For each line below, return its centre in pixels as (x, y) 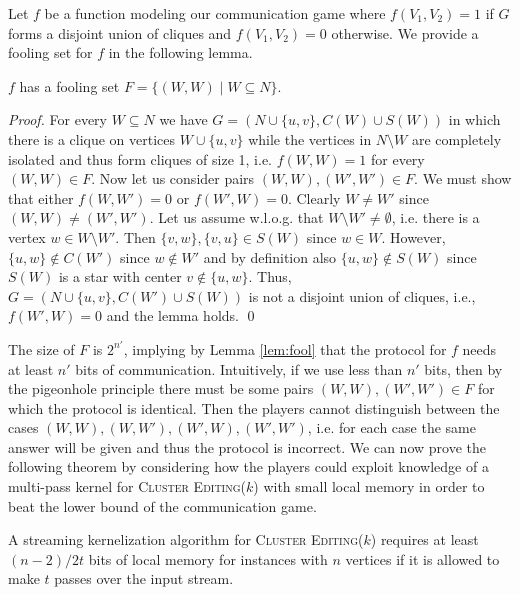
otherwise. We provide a (405, 32)
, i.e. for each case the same (391, 427)
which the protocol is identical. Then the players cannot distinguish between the (254, 407)
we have (183, 119)
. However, (413, 236)
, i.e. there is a (435, 217)
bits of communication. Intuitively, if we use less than (239, 368)
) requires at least (424, 539)
